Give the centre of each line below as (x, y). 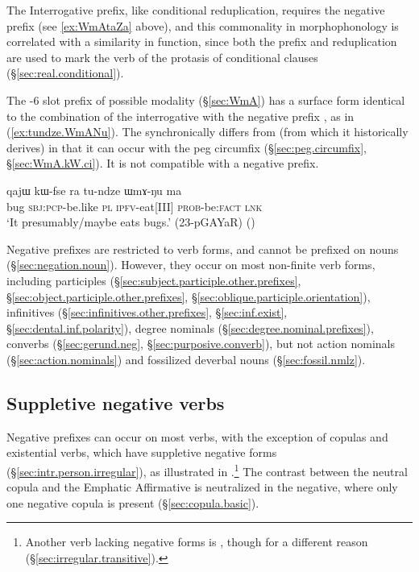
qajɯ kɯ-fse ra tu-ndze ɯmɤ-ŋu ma (94, 190)
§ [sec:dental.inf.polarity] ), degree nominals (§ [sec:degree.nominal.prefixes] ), (190, 327)
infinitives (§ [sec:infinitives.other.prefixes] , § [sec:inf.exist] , (147, 312)
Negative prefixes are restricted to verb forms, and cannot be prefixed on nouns (203, 249)
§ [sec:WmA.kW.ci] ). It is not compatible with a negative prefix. (163, 163)
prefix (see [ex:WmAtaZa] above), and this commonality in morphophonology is (203, 25)
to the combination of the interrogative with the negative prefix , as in (180, 116)
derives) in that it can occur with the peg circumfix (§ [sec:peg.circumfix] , (187, 147)
